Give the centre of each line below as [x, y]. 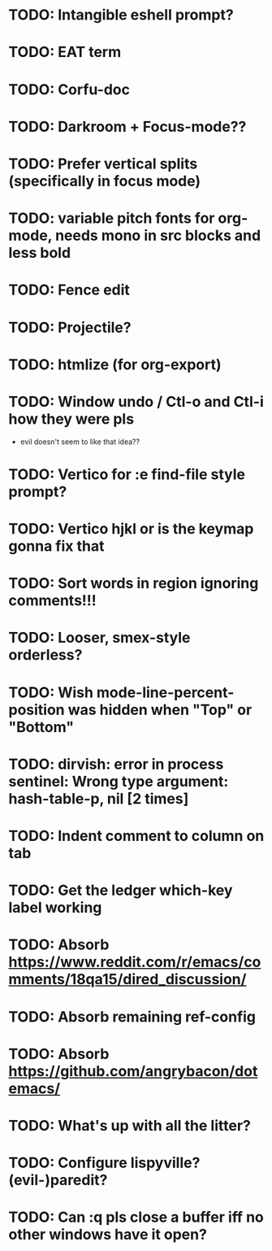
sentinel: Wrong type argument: [119, 781]
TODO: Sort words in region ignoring [134, 584]
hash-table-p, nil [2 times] [99, 798]
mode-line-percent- [165, 692]
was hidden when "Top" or [160, 710]
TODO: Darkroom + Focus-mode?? [127, 126]
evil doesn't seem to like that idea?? [80, 442]
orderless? [45, 655]
